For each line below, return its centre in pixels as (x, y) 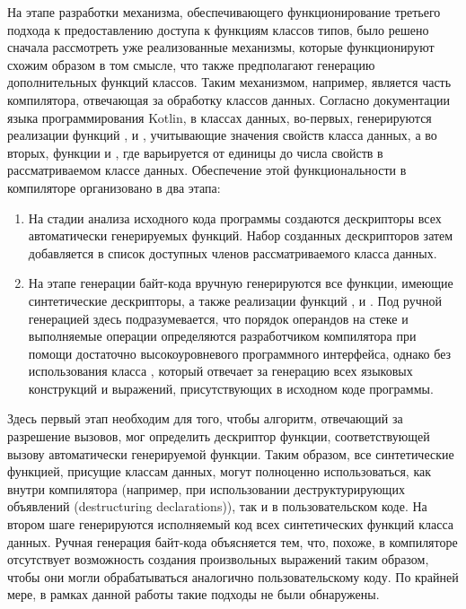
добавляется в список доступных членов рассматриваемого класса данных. (233, 252)
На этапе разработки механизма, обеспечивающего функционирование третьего (224, 12)
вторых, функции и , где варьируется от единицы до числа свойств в (195, 152)
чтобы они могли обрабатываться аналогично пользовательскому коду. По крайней (233, 576)
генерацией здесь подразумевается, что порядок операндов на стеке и (218, 318)
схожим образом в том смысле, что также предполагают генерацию (191, 64)
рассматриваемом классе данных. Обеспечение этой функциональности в (207, 170)
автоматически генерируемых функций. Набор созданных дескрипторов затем (241, 235)
